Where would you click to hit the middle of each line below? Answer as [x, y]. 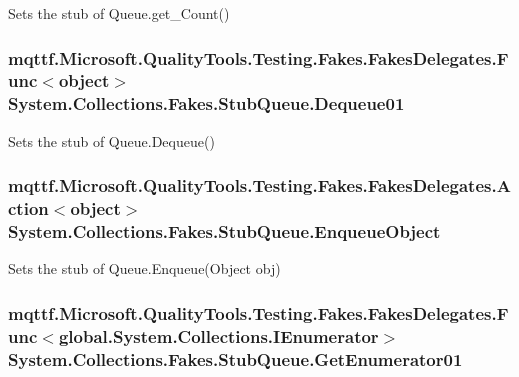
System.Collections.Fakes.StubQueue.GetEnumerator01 [235, 358]
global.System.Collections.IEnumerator [218, 335]
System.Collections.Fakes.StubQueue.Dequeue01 [206, 103]
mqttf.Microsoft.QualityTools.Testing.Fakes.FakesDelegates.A [259, 185]
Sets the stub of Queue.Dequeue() [111, 140]
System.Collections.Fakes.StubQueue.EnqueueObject [224, 231]
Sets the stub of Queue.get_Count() [119, 13]
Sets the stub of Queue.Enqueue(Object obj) [144, 268]
